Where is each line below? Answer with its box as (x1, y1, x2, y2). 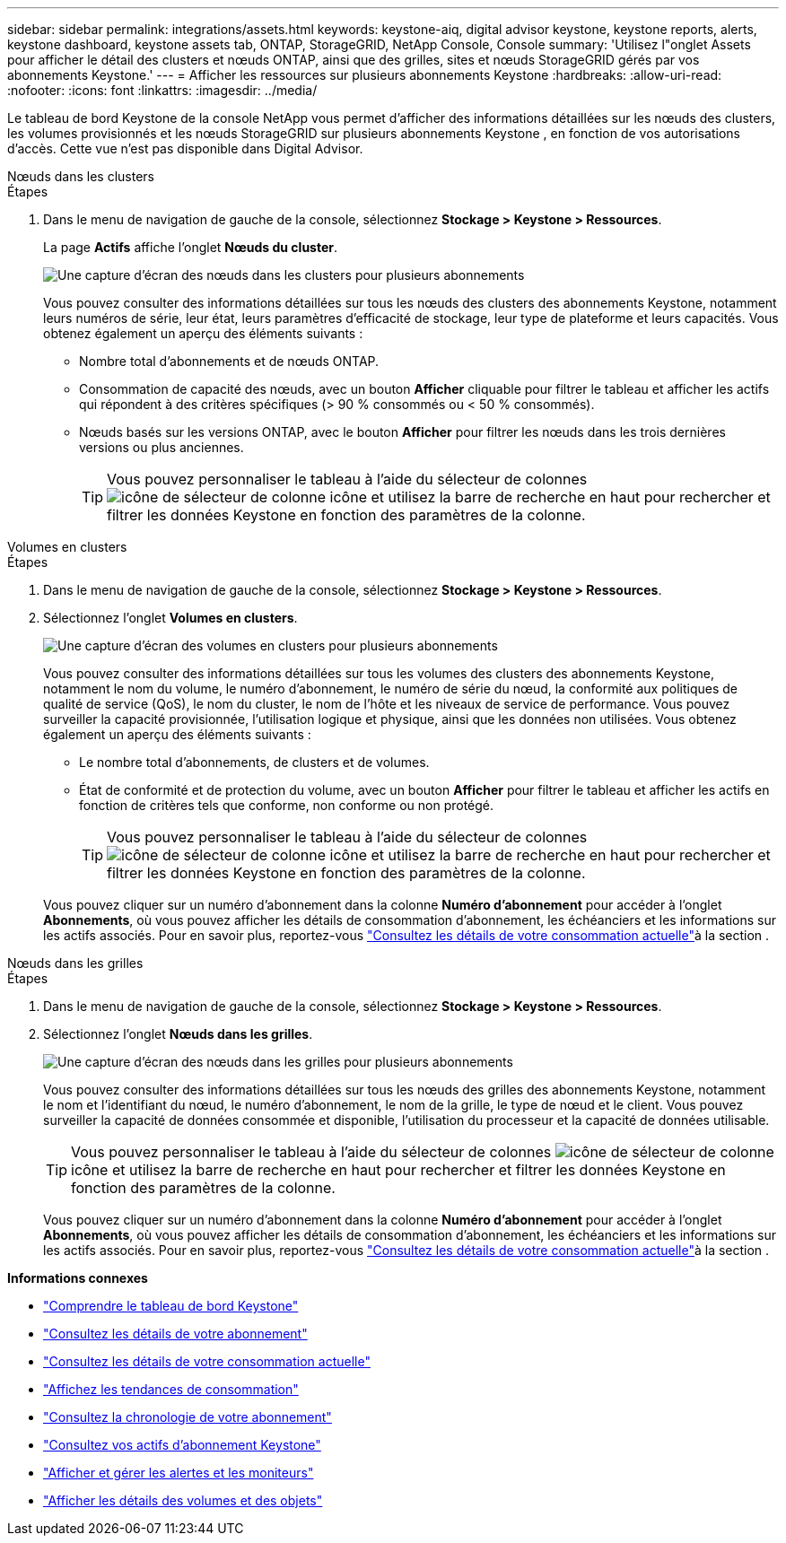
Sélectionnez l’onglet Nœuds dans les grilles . (43, 1026, 313, 1042)
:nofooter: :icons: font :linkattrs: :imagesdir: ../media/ (7, 83, 318, 98)
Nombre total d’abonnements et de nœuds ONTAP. (79, 353, 380, 369)
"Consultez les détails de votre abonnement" (43, 1326, 308, 1341)
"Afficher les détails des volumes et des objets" (43, 1493, 323, 1508)
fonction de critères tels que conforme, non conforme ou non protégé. (79, 798, 494, 813)
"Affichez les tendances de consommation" (43, 1382, 299, 1397)
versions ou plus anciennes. (79, 440, 244, 455)
